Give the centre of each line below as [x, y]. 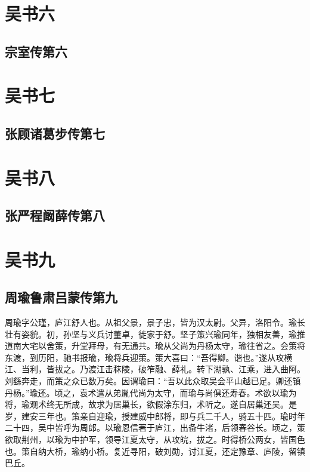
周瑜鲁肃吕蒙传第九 [61, 297]
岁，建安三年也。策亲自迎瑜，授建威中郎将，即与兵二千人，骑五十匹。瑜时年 [155, 416]
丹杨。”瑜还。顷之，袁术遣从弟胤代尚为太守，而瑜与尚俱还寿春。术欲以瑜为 [151, 392]
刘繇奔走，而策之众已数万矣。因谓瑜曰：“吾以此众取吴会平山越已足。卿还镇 [153, 381]
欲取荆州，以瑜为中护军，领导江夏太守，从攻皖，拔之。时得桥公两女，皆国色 [155, 439]
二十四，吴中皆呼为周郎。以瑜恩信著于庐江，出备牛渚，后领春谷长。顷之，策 [155, 427]
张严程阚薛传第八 [55, 215]
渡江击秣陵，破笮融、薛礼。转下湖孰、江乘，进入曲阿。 [196, 369]
